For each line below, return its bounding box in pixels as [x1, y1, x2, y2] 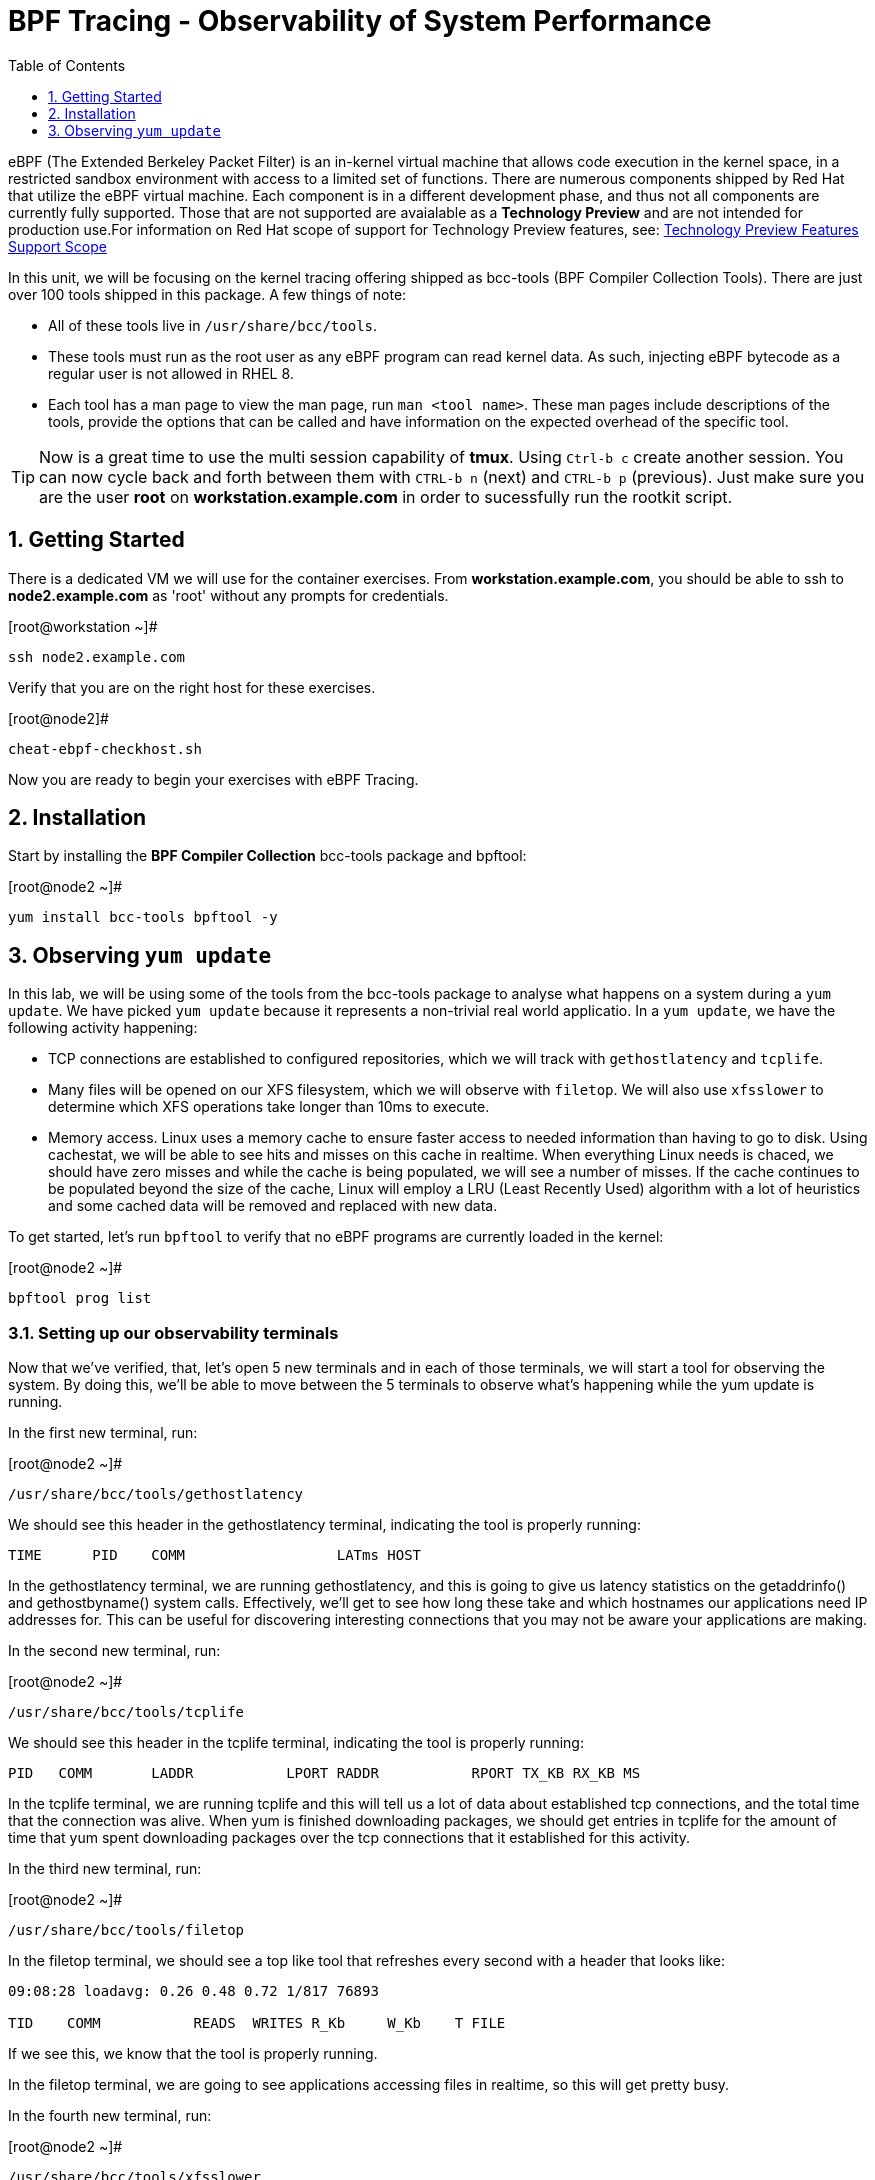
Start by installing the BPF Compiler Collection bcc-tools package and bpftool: [8, 847, 527, 865]
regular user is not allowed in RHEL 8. [48, 364, 294, 382]
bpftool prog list [8, 1290, 152, 1307]
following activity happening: [8, 1019, 198, 1037]
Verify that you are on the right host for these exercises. [8, 678, 376, 696]
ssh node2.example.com [8, 648, 186, 665]
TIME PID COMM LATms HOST [8, 1547, 422, 1564]
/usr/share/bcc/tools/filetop [8, 1922, 245, 1939]
